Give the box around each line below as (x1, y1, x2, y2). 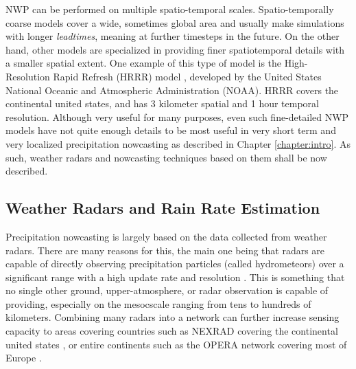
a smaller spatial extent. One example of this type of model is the (5, 56, 282, 70)
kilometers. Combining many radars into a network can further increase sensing (5, 310, 340, 324)
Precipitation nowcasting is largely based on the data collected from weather (5, 229, 327, 243)
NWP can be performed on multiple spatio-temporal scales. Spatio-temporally (5, 2, 334, 16)
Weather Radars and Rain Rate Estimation (5, 197, 320, 219)
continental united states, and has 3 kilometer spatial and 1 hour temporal (5, 96, 320, 111)
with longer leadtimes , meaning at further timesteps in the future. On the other (5, 29, 340, 43)
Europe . (5, 350, 42, 365)
